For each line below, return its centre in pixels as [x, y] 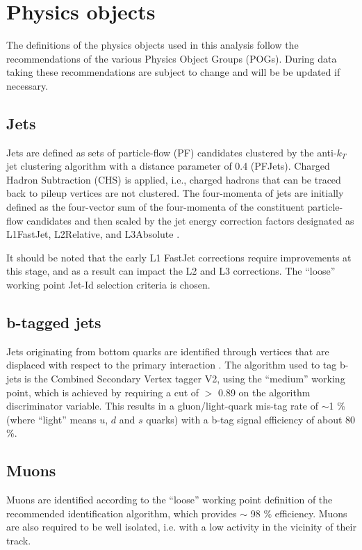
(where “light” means [51, 419]
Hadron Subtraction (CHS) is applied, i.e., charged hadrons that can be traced [174, 179]
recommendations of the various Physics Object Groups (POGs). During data [172, 58]
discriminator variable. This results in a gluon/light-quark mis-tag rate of [163, 406]
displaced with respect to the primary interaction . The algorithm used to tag [172, 365]
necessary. [27, 85]
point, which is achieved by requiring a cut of [103, 392]
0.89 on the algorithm [264, 392]
